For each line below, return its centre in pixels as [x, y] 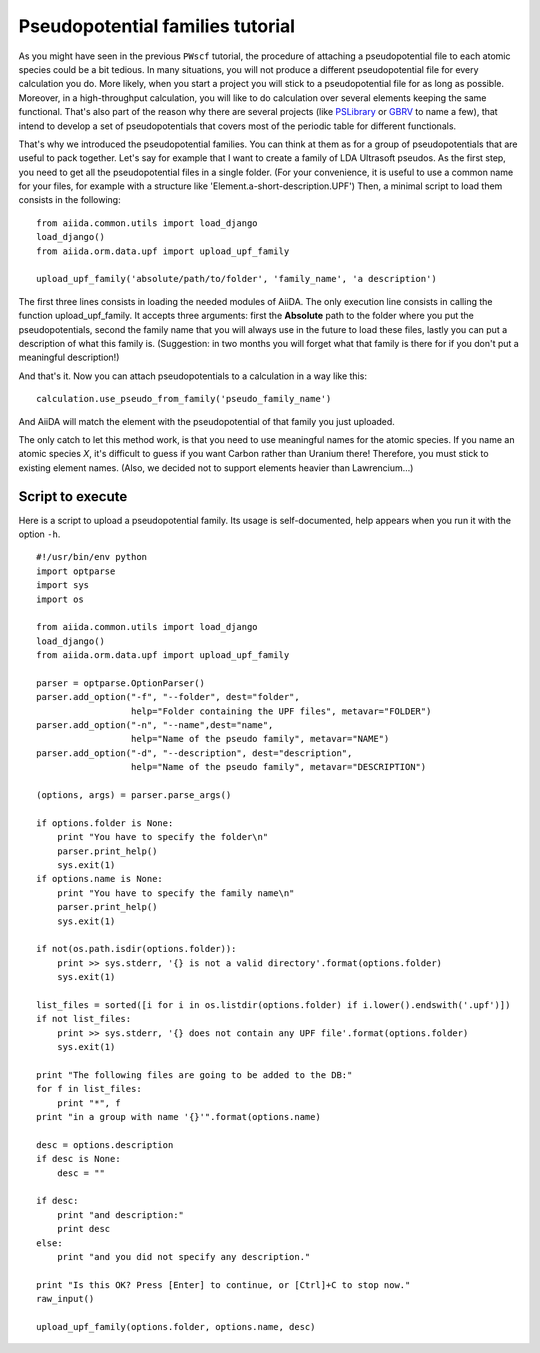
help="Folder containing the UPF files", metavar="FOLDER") [281, 711]
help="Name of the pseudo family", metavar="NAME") [260, 739]
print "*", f [88, 1103]
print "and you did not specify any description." [183, 1256]
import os [60, 599]
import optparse [76, 571]
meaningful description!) [69, 357]
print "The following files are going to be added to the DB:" [194, 1074]
